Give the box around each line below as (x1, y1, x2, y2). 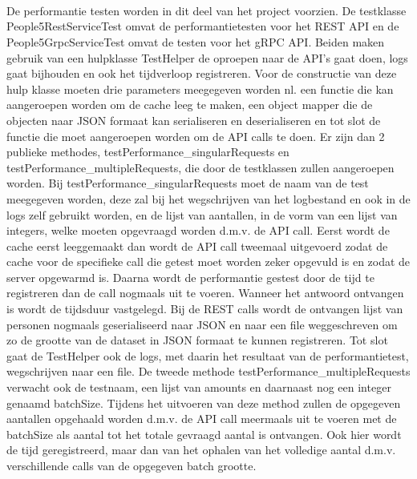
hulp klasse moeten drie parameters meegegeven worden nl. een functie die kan (6, 80, 394, 97)
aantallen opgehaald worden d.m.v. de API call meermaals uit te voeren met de (6, 410, 397, 427)
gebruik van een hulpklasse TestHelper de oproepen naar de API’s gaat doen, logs (6, 49, 408, 66)
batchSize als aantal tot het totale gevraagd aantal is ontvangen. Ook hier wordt (6, 425, 402, 442)
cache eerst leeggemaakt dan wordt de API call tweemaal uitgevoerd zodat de (6, 237, 388, 254)
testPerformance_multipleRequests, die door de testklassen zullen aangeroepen (6, 159, 395, 175)
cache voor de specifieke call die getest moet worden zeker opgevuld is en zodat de (6, 253, 411, 270)
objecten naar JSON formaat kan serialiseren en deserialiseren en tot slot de (6, 111, 381, 128)
